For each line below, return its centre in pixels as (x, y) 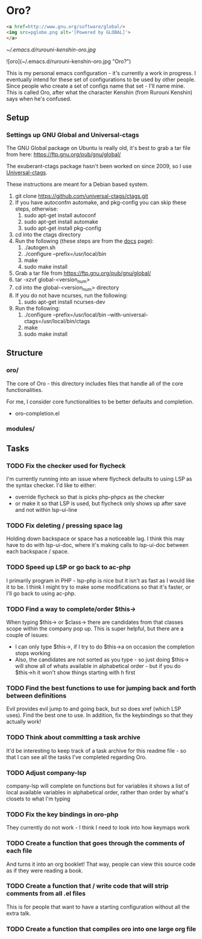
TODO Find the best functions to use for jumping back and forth (101, 688)
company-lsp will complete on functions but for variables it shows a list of (98, 786)
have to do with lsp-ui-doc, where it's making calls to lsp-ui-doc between (97, 545)
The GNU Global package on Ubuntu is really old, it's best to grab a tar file (99, 148)
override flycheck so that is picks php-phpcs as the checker (90, 497)
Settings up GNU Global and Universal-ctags (73, 135)
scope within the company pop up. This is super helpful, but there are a (95, 629)
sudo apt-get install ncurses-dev (65, 302)
